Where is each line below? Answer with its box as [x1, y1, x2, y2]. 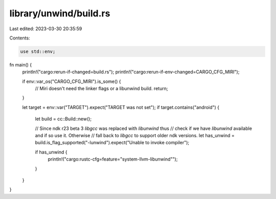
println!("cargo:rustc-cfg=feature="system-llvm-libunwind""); [48, 156, 178, 162]
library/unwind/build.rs [9, 8, 110, 19]
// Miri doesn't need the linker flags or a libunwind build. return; [35, 85, 168, 92]
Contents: [9, 35, 30, 41]
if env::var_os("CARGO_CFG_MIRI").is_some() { [22, 78, 121, 84]
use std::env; [20, 49, 56, 54]
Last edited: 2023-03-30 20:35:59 [9, 26, 82, 32]
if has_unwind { [35, 149, 67, 155]
